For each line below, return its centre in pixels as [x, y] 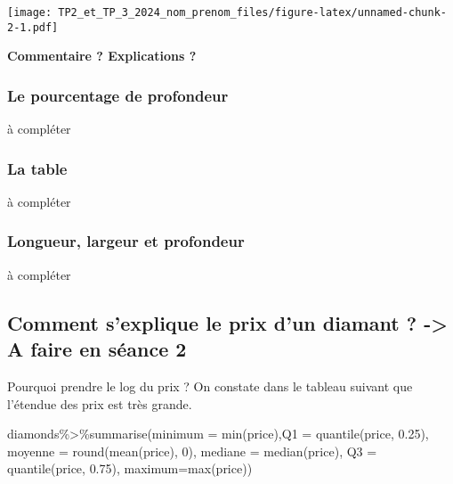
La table [37, 168]
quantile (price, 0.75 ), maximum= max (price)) [130, 468]
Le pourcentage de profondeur [118, 95]
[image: [30, 12]
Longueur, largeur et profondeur [126, 241]
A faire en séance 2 [97, 349]
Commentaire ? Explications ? [102, 56]
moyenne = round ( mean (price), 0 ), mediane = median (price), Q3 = [192, 451]
